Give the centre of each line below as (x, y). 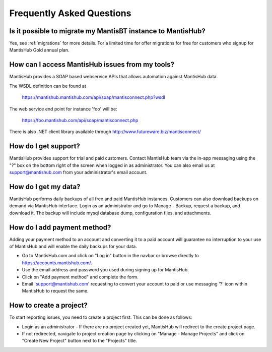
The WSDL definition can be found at (48, 86)
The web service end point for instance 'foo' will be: (63, 109)
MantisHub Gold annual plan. (40, 50)
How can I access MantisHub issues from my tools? (92, 65)
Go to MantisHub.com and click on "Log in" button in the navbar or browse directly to (110, 256)
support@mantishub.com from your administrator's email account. (78, 172)
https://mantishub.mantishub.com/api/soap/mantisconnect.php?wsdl (94, 97)
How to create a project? (49, 305)
